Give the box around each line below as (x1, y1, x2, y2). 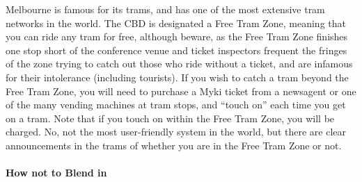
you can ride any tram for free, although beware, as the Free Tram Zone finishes (6, 29, 348, 44)
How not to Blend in (6, 165, 107, 180)
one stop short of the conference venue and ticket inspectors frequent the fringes (6, 42, 347, 57)
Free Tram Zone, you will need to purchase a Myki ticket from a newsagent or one (6, 83, 356, 98)
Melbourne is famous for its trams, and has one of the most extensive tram (6, 2, 325, 16)
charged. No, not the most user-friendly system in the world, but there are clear (6, 124, 347, 139)
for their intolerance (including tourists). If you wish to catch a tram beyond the (6, 69, 349, 84)
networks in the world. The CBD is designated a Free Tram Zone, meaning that (6, 15, 346, 30)
